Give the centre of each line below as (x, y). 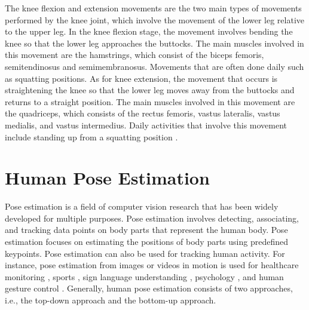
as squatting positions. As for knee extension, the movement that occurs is (141, 78)
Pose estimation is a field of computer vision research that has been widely (142, 206)
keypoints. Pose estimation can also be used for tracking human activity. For (145, 253)
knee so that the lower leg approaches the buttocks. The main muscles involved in (154, 43)
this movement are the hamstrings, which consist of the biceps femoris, (134, 55)
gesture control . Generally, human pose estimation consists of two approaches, (149, 288)
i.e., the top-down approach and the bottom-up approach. (111, 300)
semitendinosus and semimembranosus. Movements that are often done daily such (154, 66)
